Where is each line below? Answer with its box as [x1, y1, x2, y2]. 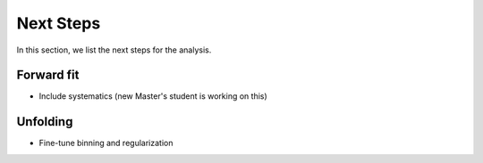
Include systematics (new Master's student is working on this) [38, 91, 267, 102]
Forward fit [16, 68, 80, 83]
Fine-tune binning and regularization [38, 138, 174, 149]
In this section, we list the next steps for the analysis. [16, 45, 212, 55]
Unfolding [16, 114, 73, 129]
